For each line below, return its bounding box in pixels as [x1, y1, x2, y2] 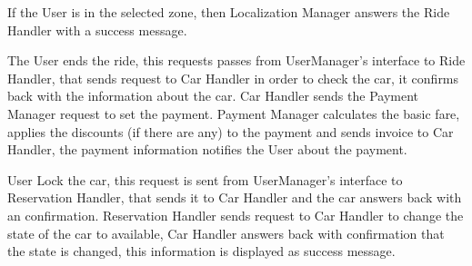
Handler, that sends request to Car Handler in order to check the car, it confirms [7, 68, 459, 87]
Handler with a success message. [7, 20, 187, 39]
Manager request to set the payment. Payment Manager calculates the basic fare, [7, 103, 460, 123]
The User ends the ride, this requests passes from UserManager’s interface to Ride [7, 51, 466, 70]
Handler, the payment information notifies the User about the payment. [7, 140, 407, 159]
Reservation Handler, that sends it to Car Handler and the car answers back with [7, 188, 462, 207]
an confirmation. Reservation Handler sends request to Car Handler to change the [7, 205, 464, 224]
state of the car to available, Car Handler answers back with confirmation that [7, 223, 445, 242]
